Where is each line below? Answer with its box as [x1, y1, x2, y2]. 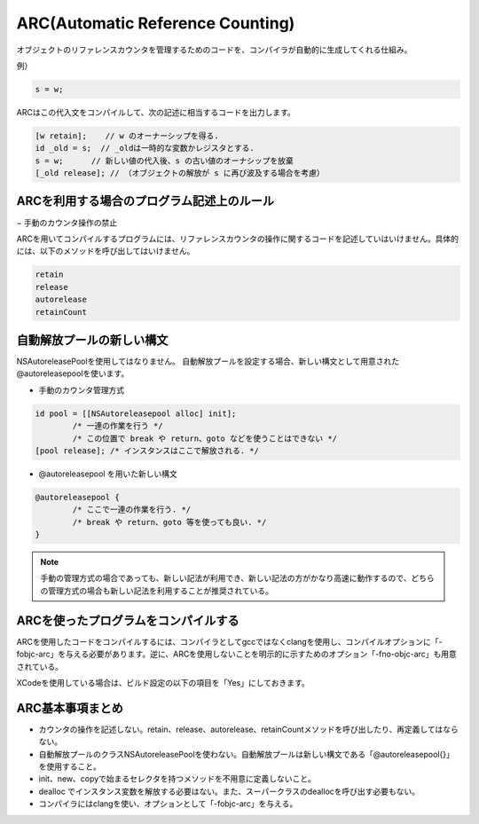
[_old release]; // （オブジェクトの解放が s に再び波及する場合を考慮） [35, 169, 326, 178]
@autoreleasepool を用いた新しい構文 [38, 468, 177, 479]
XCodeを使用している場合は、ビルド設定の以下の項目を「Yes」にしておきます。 [16, 677, 310, 687]
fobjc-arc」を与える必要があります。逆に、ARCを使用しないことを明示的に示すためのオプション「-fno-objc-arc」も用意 [16, 648, 457, 660]
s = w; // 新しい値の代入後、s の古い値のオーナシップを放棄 [35, 155, 294, 166]
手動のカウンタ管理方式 [38, 384, 124, 395]
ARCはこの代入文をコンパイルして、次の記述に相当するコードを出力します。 [16, 106, 296, 117]
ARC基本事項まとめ [16, 701, 124, 716]
